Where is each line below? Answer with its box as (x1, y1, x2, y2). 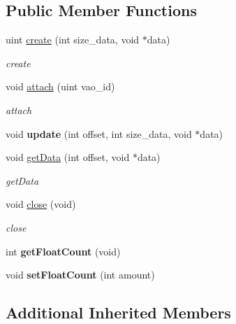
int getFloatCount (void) (6, 244, 121, 258)
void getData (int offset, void (6, 150, 130, 164)
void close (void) (6, 197, 76, 211)
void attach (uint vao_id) (6, 79, 115, 94)
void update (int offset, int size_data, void (6, 126, 192, 141)
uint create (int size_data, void (6, 32, 140, 47)
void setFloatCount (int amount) (6, 267, 155, 282)
